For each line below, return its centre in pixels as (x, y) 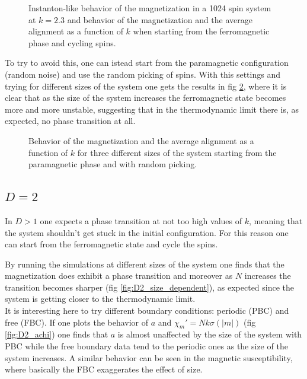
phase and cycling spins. (72, 42)
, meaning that (276, 220)
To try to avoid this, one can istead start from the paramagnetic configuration (147, 63)
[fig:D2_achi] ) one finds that (57, 334)
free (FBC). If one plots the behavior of (77, 322)
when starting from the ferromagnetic (201, 31)
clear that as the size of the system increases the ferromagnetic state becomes (145, 98)
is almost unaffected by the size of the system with (210, 334)
